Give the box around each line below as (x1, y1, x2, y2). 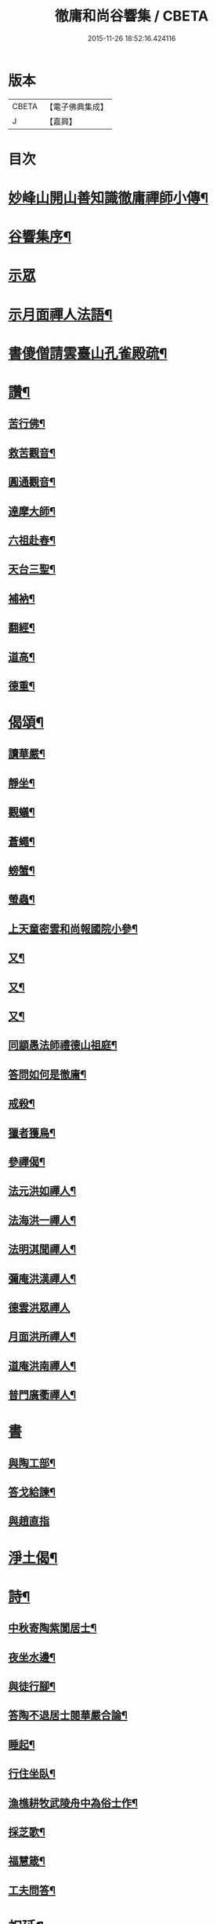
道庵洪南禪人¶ (8, 1359, 77, 1372)
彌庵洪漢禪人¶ (8, 1272, 77, 1285)
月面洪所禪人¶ (8, 1330, 77, 1343)
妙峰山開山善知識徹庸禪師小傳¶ (8, 189, 209, 207)
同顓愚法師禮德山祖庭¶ (8, 1039, 118, 1052)
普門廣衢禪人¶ (8, 1389, 77, 1402)
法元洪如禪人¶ (8, 1185, 77, 1198)
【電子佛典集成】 (45, 101, 108, 112)
